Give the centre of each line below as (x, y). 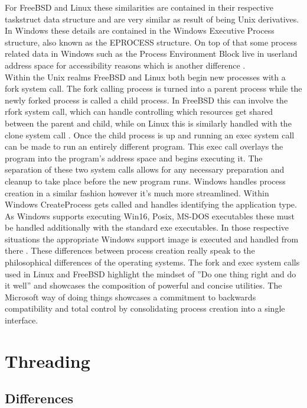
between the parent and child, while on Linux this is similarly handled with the (148, 123)
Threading (48, 360)
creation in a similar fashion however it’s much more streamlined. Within (137, 192)
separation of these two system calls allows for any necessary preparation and (145, 169)
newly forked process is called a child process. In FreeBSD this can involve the (146, 100)
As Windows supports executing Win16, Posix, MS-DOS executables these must (150, 216)
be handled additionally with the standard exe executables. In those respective (147, 227)
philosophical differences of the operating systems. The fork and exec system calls (152, 262)
